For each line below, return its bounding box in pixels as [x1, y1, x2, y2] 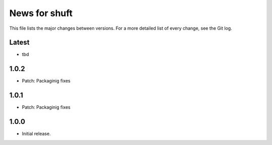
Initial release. [22, 131, 51, 137]
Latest [9, 38, 30, 47]
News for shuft [9, 8, 73, 19]
